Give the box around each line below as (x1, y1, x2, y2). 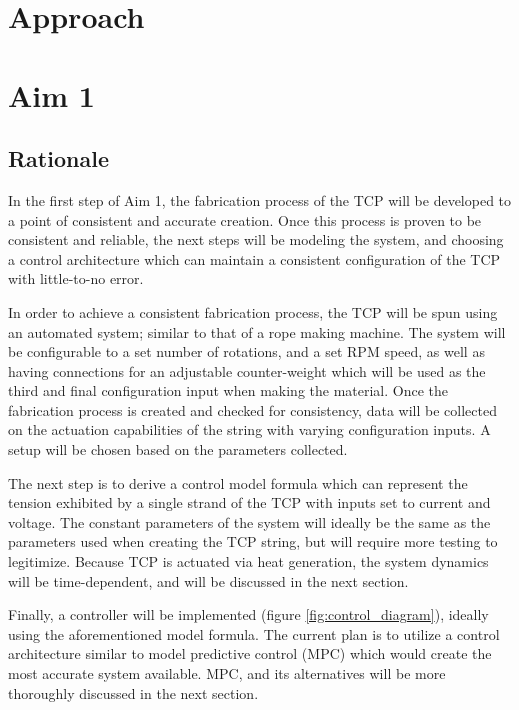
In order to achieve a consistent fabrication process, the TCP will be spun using (8, 301, 498, 322)
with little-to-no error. (8, 268, 144, 289)
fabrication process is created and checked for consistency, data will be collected (8, 399, 497, 420)
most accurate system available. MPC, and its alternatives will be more (8, 663, 446, 684)
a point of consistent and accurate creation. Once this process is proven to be (8, 209, 482, 230)
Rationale (8, 143, 109, 174)
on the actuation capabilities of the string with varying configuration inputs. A (8, 419, 491, 440)
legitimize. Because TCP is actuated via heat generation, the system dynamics (8, 551, 489, 572)
